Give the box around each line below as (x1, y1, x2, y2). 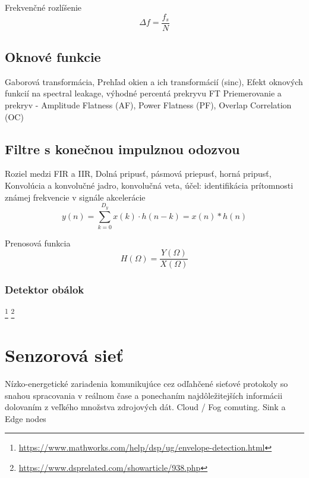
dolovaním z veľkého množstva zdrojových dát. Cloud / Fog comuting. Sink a (5, 401, 286, 413)
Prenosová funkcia (5, 236, 71, 249)
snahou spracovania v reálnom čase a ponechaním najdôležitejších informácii (5, 389, 283, 401)
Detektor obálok (5, 282, 84, 297)
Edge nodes (5, 412, 46, 424)
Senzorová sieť (5, 343, 124, 367)
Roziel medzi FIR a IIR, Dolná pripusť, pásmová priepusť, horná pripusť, (5, 167, 272, 180)
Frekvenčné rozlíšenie (5, 1, 82, 13)
